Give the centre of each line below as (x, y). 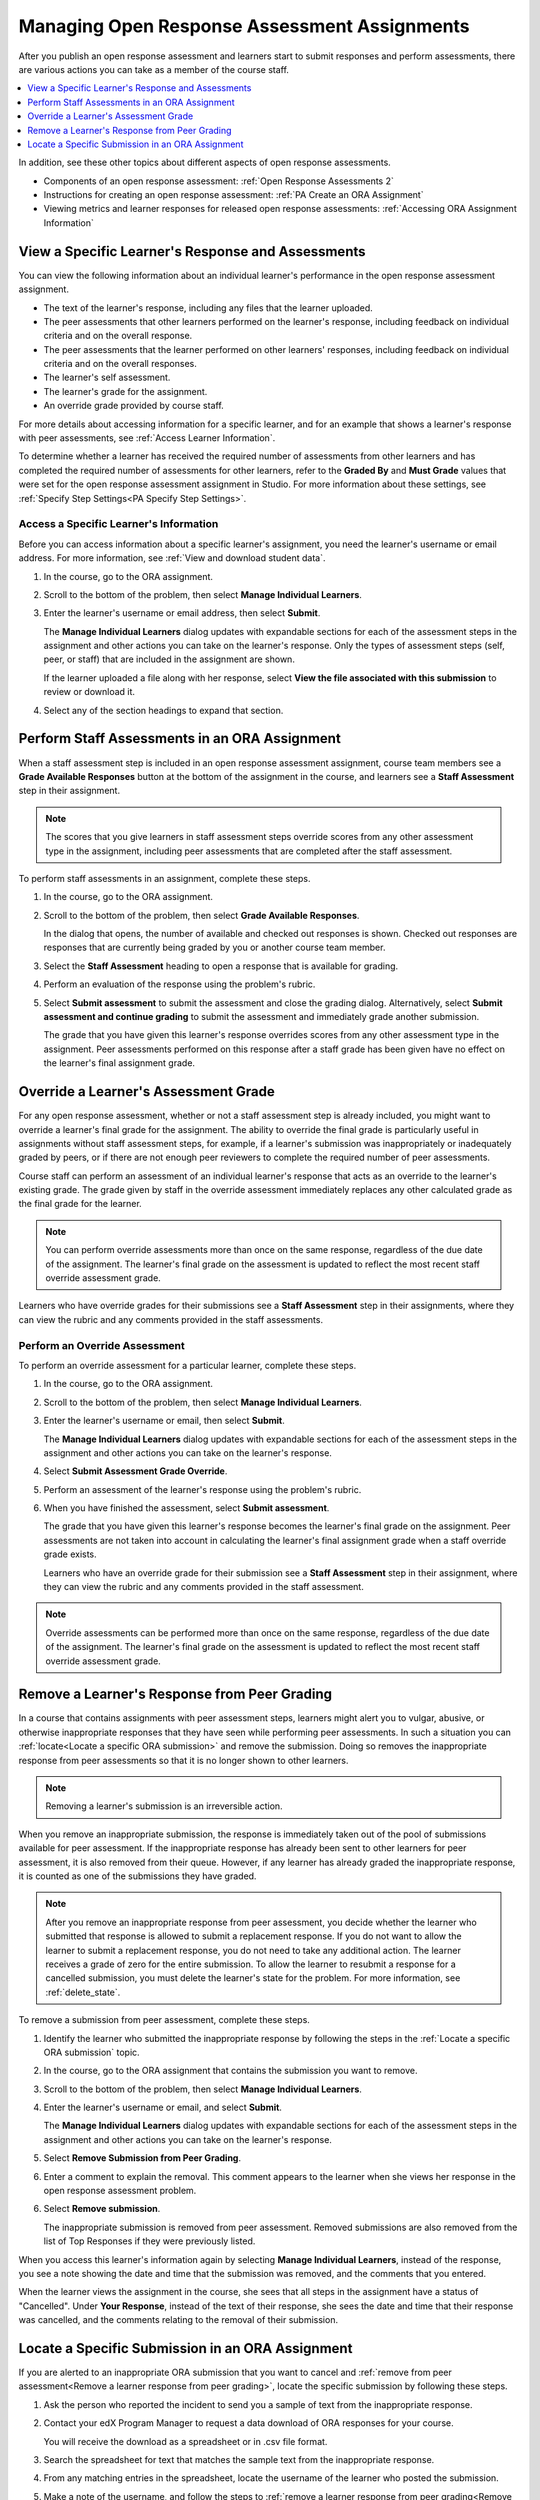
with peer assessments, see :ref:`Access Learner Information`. (147, 438)
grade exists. (70, 1554)
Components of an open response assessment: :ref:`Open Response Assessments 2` (218, 181)
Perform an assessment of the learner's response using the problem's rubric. (202, 1489)
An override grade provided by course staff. (133, 406)
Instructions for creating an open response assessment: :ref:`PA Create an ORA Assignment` (233, 195)
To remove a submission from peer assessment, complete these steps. (164, 2020)
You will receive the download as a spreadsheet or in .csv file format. (185, 2441)
